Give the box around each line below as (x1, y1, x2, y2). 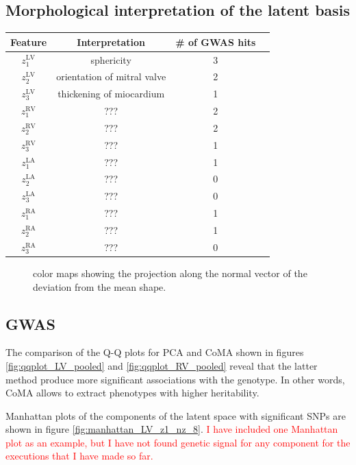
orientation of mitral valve (56, 69, 166, 84)
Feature (10, 34, 47, 49)
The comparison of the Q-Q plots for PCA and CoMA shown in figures (5, 345, 304, 359)
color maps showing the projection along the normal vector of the (33, 265, 307, 280)
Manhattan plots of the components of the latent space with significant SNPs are (5, 408, 346, 422)
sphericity (90, 52, 131, 67)
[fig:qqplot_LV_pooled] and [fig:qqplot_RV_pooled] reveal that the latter (5, 358, 318, 372)
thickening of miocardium (58, 86, 165, 101)
